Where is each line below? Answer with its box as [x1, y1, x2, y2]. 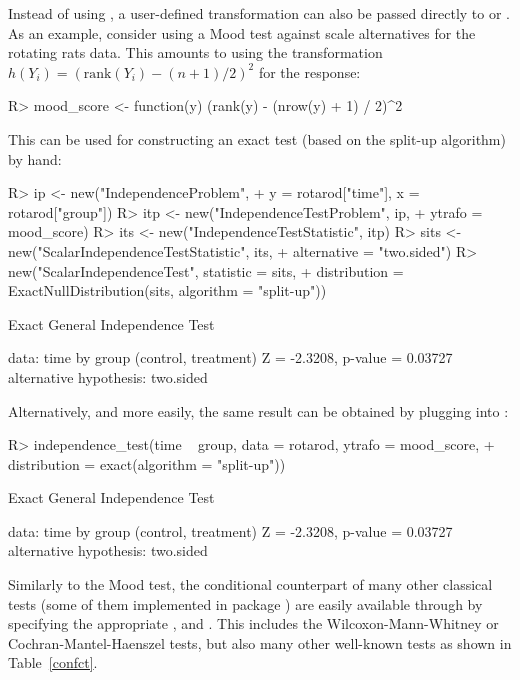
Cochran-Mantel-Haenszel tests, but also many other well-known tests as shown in [8, 632, 512, 653]
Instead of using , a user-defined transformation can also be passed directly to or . [8, 3, 511, 23]
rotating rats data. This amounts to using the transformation [8, 42, 383, 63]
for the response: [258, 61, 361, 82]
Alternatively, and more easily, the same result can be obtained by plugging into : [8, 400, 509, 421]
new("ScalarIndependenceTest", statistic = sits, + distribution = [8, 260, 404, 281]
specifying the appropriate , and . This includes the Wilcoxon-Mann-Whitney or [8, 613, 499, 634]
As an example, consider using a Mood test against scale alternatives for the [8, 22, 476, 43]
